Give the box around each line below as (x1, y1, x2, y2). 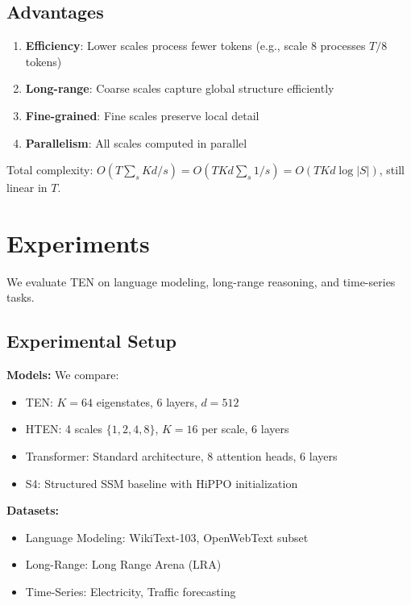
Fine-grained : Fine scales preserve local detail (25, 106, 259, 123)
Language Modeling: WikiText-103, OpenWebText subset (25, 528, 309, 545)
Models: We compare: (6, 366, 119, 383)
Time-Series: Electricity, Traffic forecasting (25, 583, 236, 600)
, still (379, 161, 405, 178)
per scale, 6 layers (201, 420, 289, 437)
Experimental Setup (6, 328, 176, 353)
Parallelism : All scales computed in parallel (25, 134, 247, 151)
